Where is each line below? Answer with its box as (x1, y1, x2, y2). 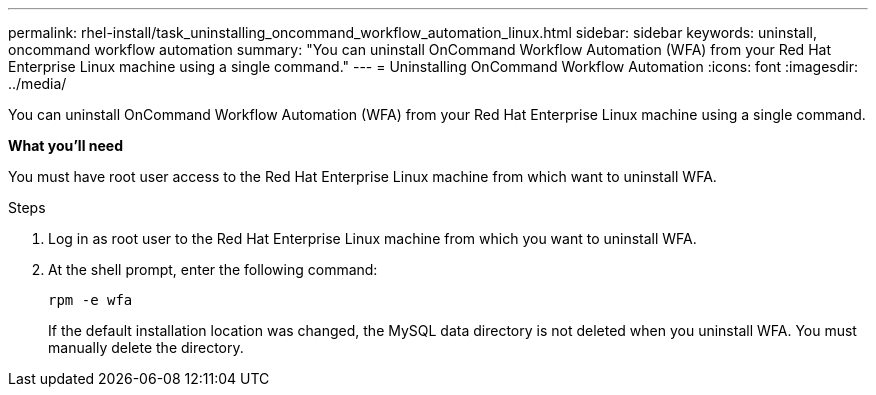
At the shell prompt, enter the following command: (48, 261, 378, 278)
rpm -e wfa (48, 292, 133, 308)
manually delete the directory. (48, 339, 244, 356)
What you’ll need (8, 137, 123, 154)
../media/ (8, 75, 67, 92)
